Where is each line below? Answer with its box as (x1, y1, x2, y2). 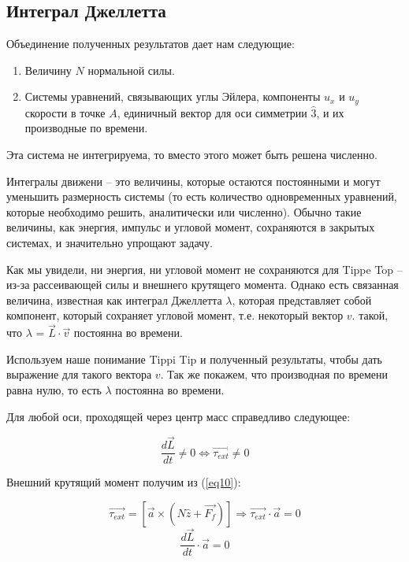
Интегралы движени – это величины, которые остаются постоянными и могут (6, 172, 381, 189)
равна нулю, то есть (6, 381, 102, 397)
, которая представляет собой (232, 291, 372, 308)
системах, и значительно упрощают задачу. (6, 235, 213, 250)
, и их (316, 104, 344, 120)
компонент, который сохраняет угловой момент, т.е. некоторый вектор (6, 307, 344, 324)
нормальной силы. (87, 61, 175, 78)
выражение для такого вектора (6, 366, 152, 383)
